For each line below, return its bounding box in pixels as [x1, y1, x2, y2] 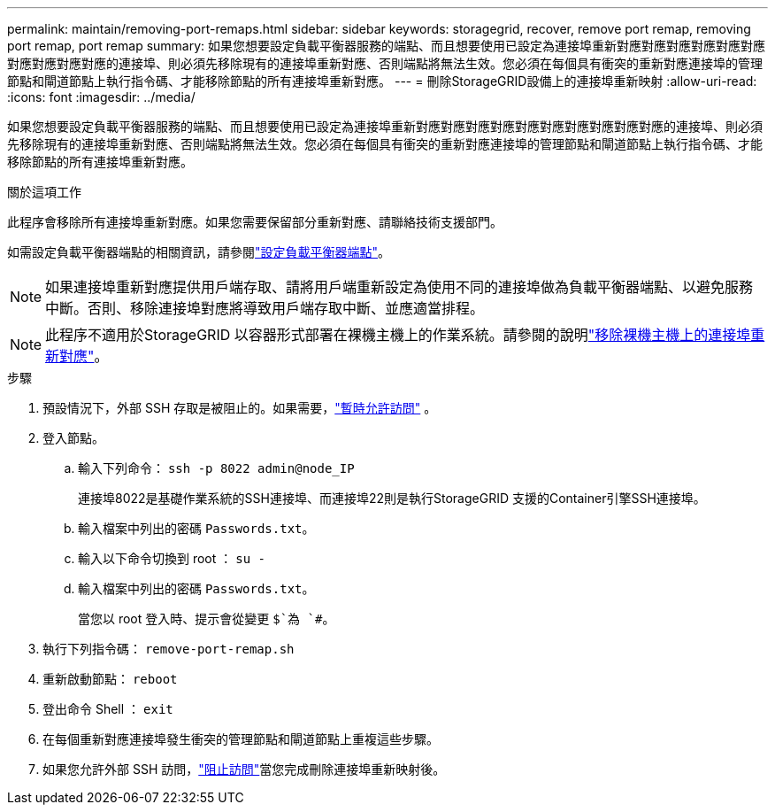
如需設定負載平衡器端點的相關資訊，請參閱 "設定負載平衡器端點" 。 [7, 244, 391, 259]
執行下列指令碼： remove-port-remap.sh [42, 641, 295, 656]
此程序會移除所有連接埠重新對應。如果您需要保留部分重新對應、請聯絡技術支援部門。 [7, 214, 503, 229]
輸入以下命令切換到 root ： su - [78, 551, 265, 566]
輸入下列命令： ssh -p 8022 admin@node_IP [78, 460, 355, 476]
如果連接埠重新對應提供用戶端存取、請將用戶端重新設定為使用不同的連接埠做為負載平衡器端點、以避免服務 [45, 278, 754, 296]
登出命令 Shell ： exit [42, 701, 173, 716]
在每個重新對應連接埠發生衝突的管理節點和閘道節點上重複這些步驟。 [42, 731, 439, 746]
